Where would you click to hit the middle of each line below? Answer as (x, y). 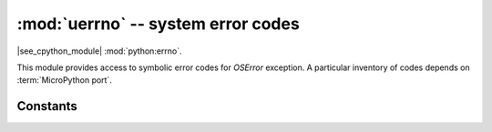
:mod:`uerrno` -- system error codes (158, 24)
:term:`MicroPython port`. (65, 80)
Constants (47, 106)
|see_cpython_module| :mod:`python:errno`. (99, 51)
